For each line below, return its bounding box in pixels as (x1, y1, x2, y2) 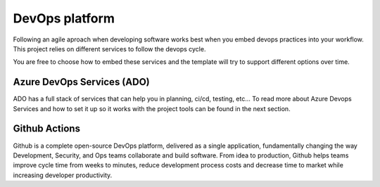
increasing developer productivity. (13, 171, 113, 179)
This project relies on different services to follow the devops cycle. (13, 44, 206, 53)
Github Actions (13, 123, 81, 135)
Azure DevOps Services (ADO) (13, 76, 151, 88)
